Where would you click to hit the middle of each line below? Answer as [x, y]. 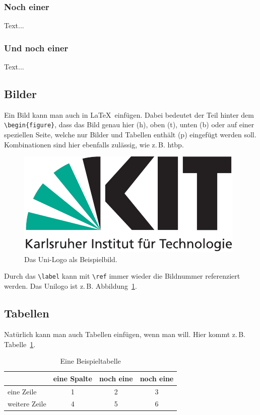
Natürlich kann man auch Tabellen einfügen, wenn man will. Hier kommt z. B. [125, 334]
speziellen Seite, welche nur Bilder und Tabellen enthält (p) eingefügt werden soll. [130, 135]
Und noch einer [36, 48]
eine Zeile [22, 391]
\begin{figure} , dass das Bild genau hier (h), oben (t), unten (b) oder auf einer [129, 124]
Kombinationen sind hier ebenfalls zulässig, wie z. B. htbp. [94, 144]
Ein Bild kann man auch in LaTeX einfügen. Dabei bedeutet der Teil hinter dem [129, 114]
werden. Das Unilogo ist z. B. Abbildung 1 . [71, 286]
